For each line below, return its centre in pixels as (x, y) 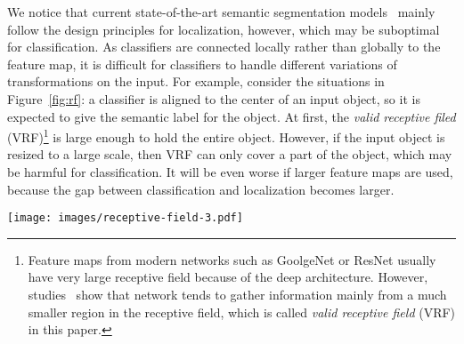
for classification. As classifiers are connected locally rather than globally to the (224, 47)
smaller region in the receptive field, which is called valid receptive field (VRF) (242, 312)
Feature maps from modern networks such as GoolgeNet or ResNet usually (232, 259)
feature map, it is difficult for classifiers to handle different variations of (202, 64)
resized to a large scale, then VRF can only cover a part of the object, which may (230, 154)
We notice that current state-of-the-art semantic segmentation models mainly (221, 12)
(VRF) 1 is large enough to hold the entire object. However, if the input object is (226, 136)
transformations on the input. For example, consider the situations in (196, 81)
